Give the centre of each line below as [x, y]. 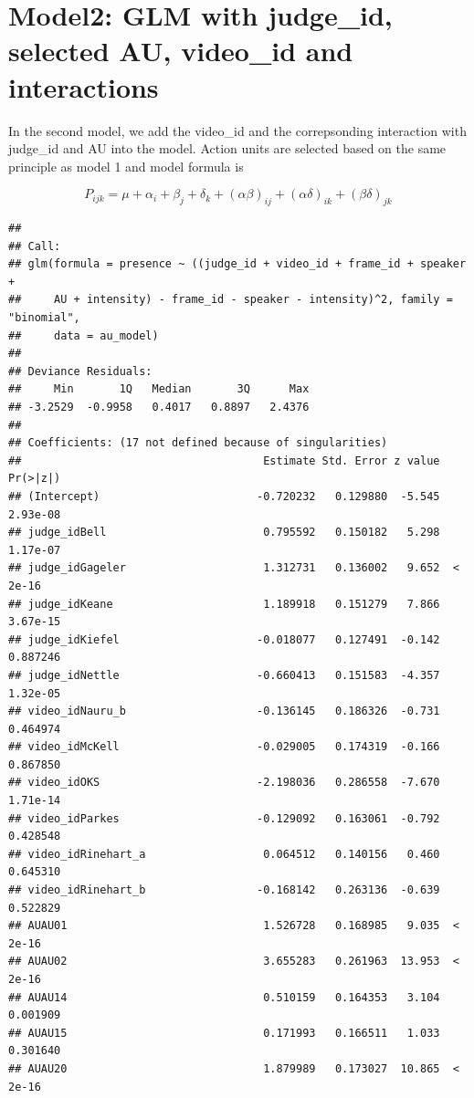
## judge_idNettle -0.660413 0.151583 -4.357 [224, 675]
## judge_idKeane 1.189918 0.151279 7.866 [224, 604]
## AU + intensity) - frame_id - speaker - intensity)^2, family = [231, 300]
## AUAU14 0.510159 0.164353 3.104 [224, 997]
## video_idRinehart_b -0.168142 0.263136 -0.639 [224, 890]
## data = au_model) [84, 335]
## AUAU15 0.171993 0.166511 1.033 [224, 1033]
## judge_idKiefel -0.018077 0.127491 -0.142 [224, 639]
